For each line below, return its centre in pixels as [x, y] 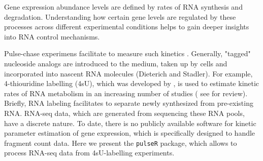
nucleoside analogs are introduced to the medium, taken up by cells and [116, 63]
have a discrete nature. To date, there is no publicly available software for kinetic [130, 123]
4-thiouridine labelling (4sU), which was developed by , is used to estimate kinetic [132, 83]
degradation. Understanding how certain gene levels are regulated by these [120, 16]
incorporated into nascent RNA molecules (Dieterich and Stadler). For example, [128, 73]
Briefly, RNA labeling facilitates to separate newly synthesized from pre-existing [129, 103]
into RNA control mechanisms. [52, 36]
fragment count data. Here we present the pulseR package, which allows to [121, 143]
